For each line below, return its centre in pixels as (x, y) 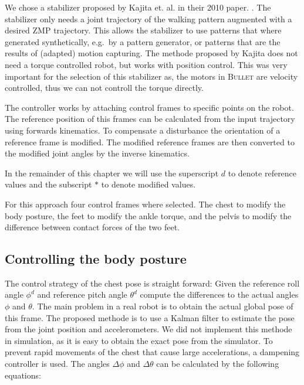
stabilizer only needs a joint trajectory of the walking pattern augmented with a (148, 18)
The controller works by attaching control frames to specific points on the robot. (149, 107)
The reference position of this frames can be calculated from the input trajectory (150, 119)
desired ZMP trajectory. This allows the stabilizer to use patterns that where (143, 30)
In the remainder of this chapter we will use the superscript (112, 173)
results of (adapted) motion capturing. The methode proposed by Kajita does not (151, 53)
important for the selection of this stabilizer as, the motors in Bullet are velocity (151, 76)
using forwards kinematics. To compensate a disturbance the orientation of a (143, 130)
